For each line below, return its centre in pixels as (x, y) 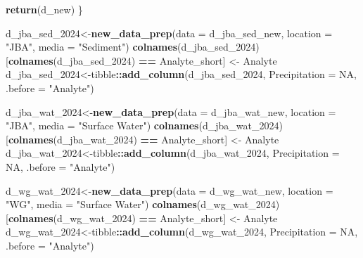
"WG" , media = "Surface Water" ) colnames (101, 204)
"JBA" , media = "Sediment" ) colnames (92, 47)
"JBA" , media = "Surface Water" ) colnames (102, 125)
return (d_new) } (44, 9)
